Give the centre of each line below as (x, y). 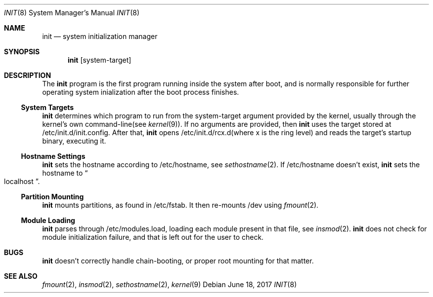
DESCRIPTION (28, 75)
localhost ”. (22, 181)
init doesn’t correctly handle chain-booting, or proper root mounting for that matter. (178, 261)
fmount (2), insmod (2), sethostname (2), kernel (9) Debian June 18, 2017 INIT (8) (170, 284)
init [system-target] (100, 60)
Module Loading (48, 220)
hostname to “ (65, 173)
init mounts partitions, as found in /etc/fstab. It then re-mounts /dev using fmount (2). (180, 205)
